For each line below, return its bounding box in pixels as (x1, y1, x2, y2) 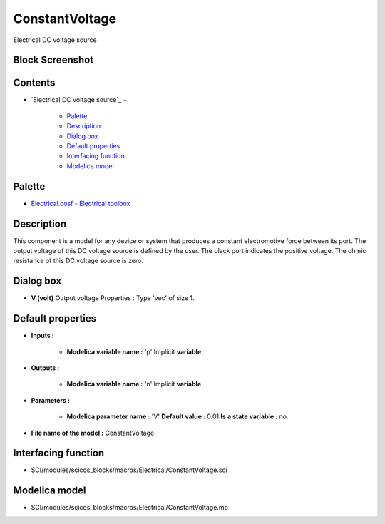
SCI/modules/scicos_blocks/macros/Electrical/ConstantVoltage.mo (31, 503, 228, 512)
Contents (13, 77, 56, 89)
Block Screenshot (13, 54, 94, 66)
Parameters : (31, 396, 71, 404)
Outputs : (31, 364, 60, 372)
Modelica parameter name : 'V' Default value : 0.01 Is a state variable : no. (66, 412, 289, 421)
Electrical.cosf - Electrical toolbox (31, 199, 130, 207)
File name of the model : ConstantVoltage (31, 428, 155, 437)
